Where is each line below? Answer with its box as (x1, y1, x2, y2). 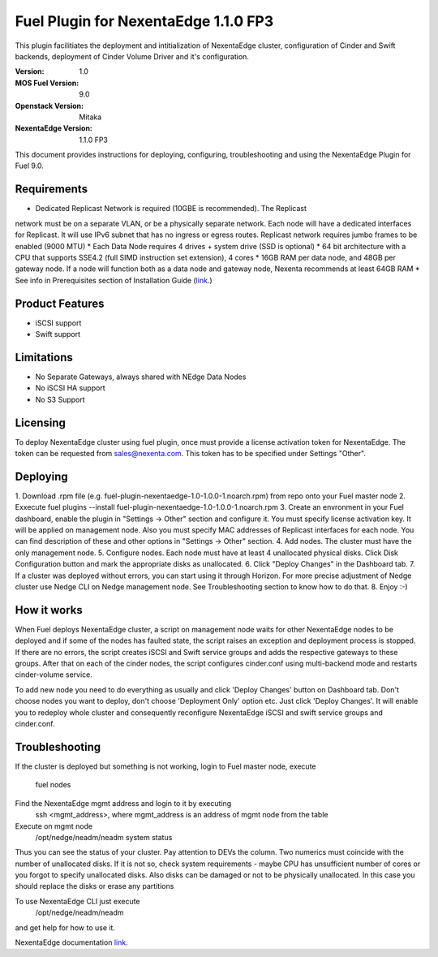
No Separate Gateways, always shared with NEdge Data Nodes (35, 372, 247, 382)
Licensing (15, 416, 67, 429)
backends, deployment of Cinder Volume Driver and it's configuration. (15, 51, 249, 61)
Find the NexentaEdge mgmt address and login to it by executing (15, 798, 232, 808)
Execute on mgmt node (15, 821, 93, 831)
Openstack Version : (15, 101, 84, 110)
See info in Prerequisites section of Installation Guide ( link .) (15, 275, 213, 285)
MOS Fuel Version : (15, 78, 79, 88)
